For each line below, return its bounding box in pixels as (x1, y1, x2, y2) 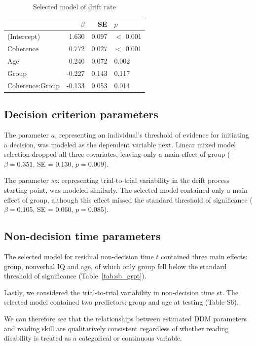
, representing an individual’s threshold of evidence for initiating (55, 130, 249, 140)
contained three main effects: (161, 251, 248, 262)
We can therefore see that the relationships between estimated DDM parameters (4, 313, 247, 324)
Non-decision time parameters (4, 228, 161, 243)
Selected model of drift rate (33, 1, 116, 11)
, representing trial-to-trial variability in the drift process (57, 175, 230, 185)
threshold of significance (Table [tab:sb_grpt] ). (4, 271, 146, 281)
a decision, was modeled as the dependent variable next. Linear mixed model (4, 139, 236, 149)
